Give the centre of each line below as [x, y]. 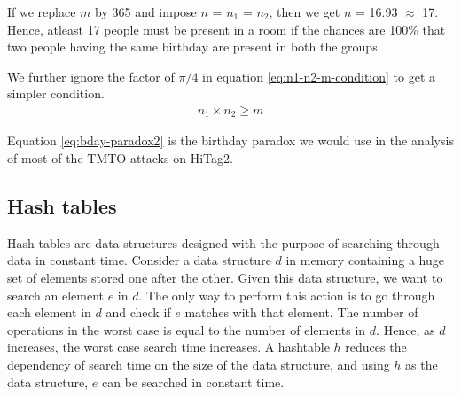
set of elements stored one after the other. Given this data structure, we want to [225, 278]
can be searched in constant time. [193, 381]
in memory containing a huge [365, 260]
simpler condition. [56, 93]
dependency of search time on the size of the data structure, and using [199, 364]
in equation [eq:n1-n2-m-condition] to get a [319, 76]
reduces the [376, 347]
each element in [49, 312]
